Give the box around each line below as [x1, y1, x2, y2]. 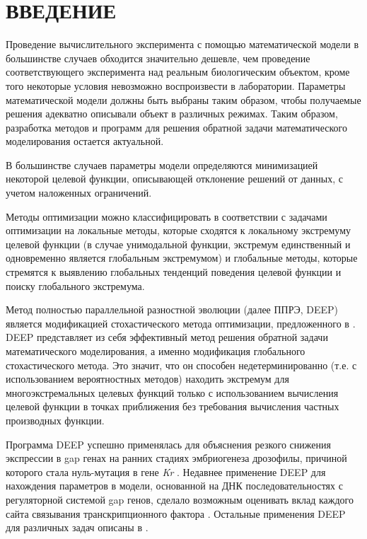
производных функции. [6, 412, 105, 427]
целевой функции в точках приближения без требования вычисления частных [6, 399, 339, 414]
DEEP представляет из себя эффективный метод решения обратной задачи [6, 330, 328, 344]
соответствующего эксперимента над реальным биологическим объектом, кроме [6, 64, 350, 79]
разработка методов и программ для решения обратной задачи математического [6, 120, 347, 134]
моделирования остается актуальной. [6, 134, 164, 149]
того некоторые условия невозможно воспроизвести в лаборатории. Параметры [6, 78, 346, 93]
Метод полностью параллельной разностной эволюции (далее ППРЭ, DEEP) [6, 302, 339, 317]
